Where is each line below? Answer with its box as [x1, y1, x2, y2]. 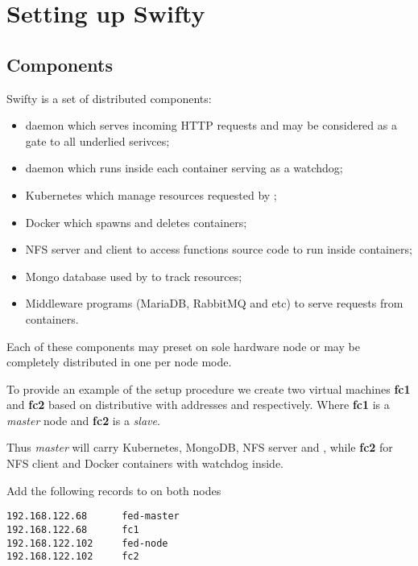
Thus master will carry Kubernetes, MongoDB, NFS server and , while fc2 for [6, 439, 393, 456]
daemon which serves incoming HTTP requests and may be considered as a [25, 117, 397, 134]
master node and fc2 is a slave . [6, 411, 160, 428]
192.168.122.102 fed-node [6, 537, 168, 549]
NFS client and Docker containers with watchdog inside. [6, 455, 284, 472]
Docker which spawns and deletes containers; [25, 213, 247, 230]
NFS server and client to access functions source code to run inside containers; [25, 241, 412, 258]
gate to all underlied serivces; [25, 132, 170, 149]
